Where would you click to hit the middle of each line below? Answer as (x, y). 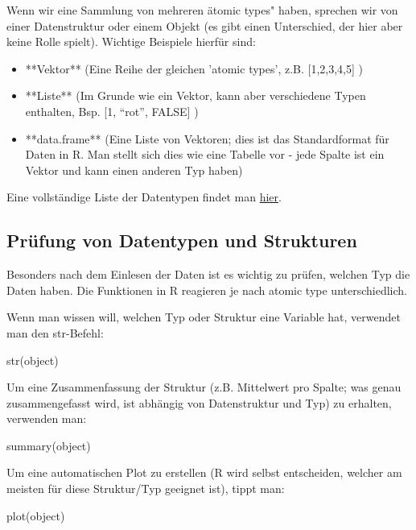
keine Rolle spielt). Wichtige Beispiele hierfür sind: (131, 41)
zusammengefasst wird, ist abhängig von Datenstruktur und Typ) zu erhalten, (199, 402)
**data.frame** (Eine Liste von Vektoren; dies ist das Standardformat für (207, 138)
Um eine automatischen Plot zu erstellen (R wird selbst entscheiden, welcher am (204, 472)
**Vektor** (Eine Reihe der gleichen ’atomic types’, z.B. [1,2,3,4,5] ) (194, 68)
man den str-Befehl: (55, 332)
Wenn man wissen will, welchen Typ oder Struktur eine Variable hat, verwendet (204, 317)
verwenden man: (47, 418)
